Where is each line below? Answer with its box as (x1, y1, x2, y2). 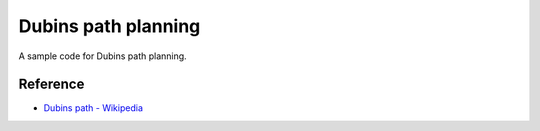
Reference (18, 76, 85, 93)
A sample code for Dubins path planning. (18, 50, 187, 62)
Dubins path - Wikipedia (43, 102, 144, 114)
